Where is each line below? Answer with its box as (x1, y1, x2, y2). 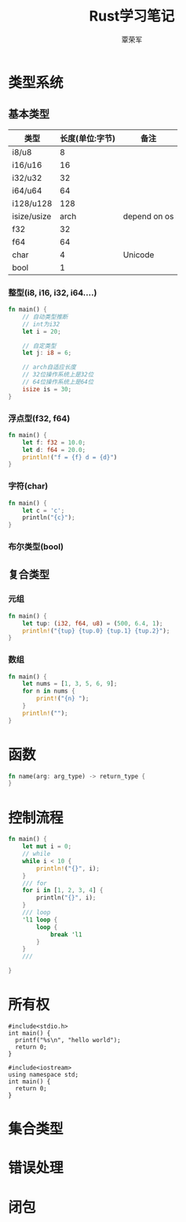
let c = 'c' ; (22, 506, 65, 514)
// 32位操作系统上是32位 (22, 371, 94, 379)
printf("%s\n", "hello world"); (15, 1036, 122, 1044)
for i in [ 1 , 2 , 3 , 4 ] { (22, 887, 104, 895)
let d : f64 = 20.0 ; (22, 446, 86, 454)
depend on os (122, 211, 174, 222)
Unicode (122, 249, 155, 260)
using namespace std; (8, 1071, 79, 1078)
